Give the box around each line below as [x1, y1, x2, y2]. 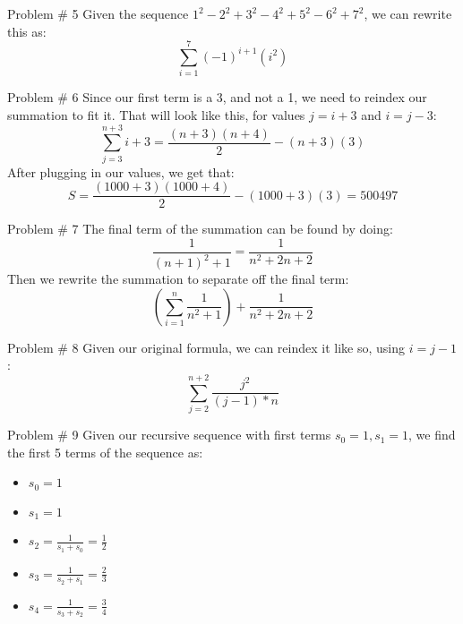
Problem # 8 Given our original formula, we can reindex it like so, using [7, 338, 405, 356]
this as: [7, 21, 47, 40]
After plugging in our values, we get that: [7, 162, 235, 181]
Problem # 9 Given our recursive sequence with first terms [7, 425, 331, 444]
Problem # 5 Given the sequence [7, 4, 189, 22]
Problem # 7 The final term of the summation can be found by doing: [7, 219, 393, 238]
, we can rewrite [364, 4, 452, 22]
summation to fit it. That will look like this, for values [7, 105, 305, 124]
